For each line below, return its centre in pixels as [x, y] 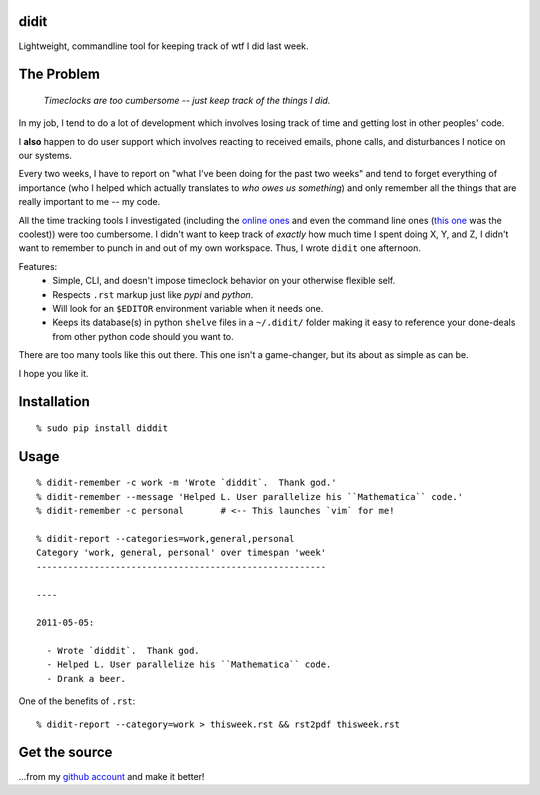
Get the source [65, 752]
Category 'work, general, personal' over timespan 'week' [181, 553]
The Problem [59, 74]
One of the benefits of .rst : [77, 701]
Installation [54, 401]
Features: [38, 266]
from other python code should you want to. [143, 336]
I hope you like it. [53, 373]
